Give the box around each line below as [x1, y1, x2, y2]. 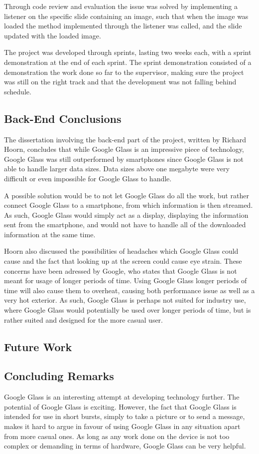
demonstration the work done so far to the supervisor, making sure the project [4, 66, 244, 77]
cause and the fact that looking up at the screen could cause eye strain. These [4, 256, 242, 266]
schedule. [4, 86, 31, 96]
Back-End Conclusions [4, 110, 122, 126]
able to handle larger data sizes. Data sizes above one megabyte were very [4, 163, 230, 174]
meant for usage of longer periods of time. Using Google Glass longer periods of [4, 275, 247, 286]
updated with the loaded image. [4, 30, 101, 40]
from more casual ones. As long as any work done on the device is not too [4, 431, 230, 441]
